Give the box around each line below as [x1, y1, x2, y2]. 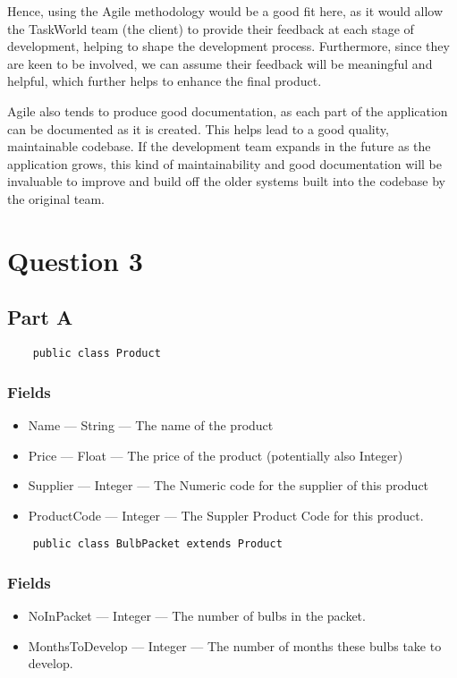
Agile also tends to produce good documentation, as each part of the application [7, 101, 448, 120]
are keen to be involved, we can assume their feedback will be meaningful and [7, 54, 433, 72]
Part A [7, 303, 73, 331]
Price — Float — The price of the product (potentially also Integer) [28, 445, 403, 464]
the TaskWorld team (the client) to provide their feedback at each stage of [7, 19, 414, 38]
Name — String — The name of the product [28, 415, 274, 434]
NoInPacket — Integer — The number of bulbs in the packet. [28, 606, 366, 625]
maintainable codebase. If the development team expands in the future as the [7, 137, 431, 156]
